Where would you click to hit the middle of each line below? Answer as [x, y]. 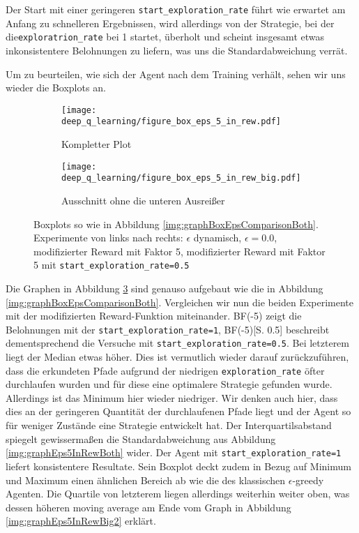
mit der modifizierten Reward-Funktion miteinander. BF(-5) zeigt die [154, 316]
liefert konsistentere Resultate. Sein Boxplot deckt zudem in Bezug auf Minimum [178, 466]
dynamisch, [217, 238]
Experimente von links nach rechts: [108, 238]
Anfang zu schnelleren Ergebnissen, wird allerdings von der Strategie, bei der [170, 23]
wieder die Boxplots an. [56, 88]
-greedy [308, 480]
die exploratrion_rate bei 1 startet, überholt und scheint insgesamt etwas [165, 37]
